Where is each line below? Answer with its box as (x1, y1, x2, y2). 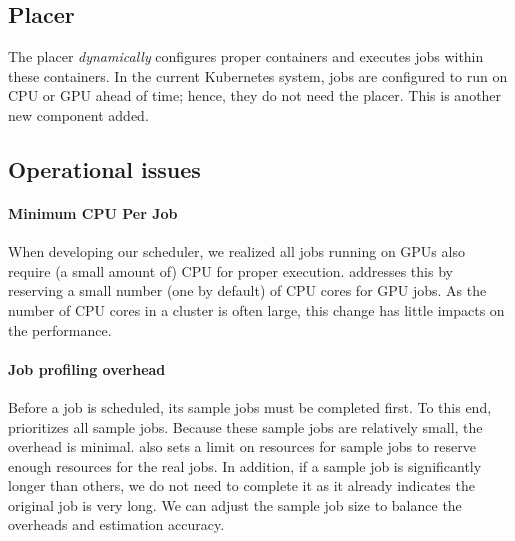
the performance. (8, 319, 112, 340)
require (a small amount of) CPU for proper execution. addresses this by (8, 260, 453, 281)
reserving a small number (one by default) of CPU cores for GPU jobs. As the (8, 280, 487, 301)
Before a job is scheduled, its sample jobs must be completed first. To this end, (8, 396, 492, 417)
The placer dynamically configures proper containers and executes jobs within (8, 46, 484, 67)
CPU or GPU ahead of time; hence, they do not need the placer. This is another (8, 85, 502, 106)
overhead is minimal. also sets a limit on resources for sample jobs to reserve (8, 436, 476, 457)
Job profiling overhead (8, 358, 166, 379)
